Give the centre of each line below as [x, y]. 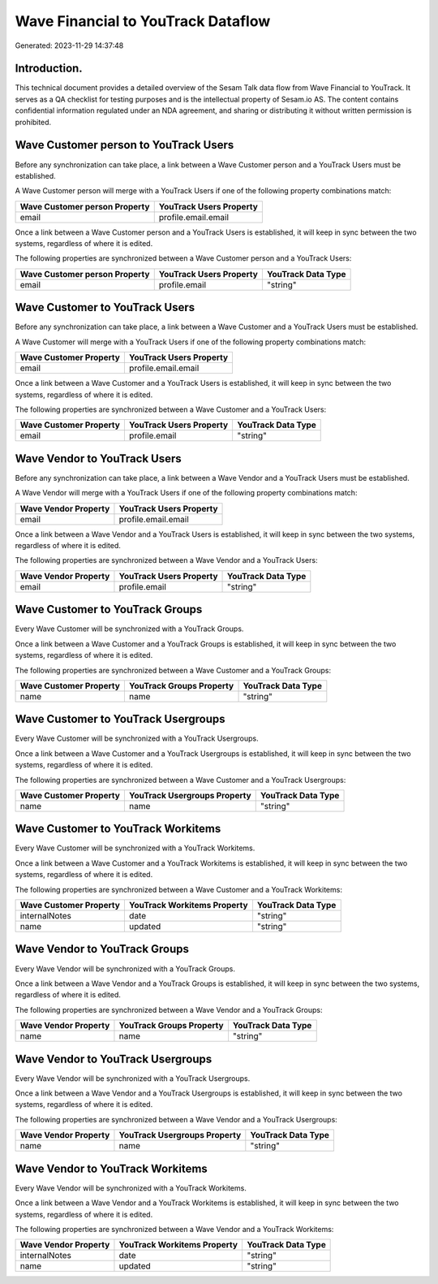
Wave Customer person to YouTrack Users [125, 145]
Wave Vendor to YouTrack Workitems [112, 1168]
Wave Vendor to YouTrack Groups [102, 949]
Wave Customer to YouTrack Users [105, 307]
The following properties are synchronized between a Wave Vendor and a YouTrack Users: [166, 560]
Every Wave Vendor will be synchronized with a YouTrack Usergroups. [133, 1078]
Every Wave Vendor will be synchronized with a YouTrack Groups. [125, 968]
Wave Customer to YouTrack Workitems [118, 829]
